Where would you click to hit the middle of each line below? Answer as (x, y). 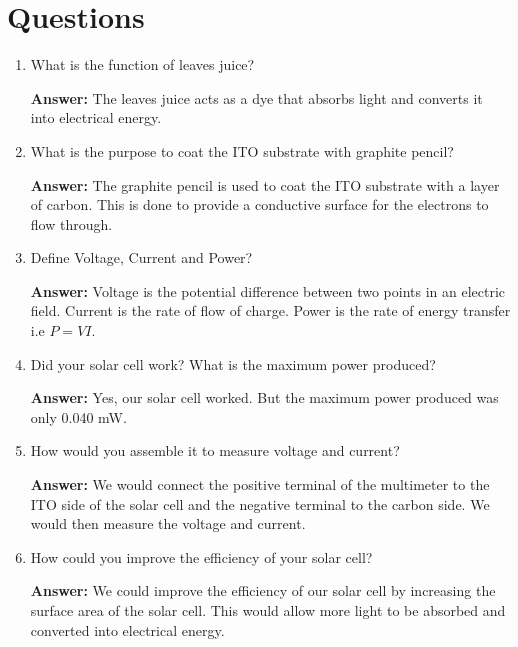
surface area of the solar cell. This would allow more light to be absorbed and (268, 610)
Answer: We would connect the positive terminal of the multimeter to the (260, 484)
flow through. (71, 223)
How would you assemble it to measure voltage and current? (215, 450)
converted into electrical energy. (127, 629)
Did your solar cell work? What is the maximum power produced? (233, 363)
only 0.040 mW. (78, 416)
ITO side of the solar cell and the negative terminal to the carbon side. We (260, 503)
